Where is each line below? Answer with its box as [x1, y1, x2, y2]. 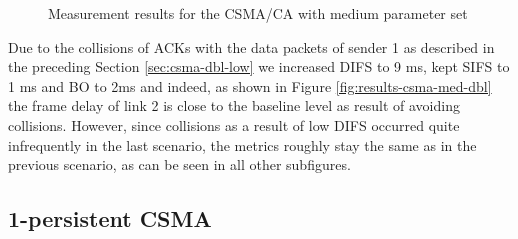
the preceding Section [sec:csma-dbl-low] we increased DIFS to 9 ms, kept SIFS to [8, 56, 510, 77]
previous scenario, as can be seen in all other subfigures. [8, 154, 351, 175]
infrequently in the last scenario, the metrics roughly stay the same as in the [8, 134, 477, 155]
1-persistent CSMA [8, 203, 212, 234]
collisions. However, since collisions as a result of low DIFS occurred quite [8, 114, 460, 135]
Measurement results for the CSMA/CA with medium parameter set [48, 3, 468, 23]
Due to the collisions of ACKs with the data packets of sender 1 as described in [8, 36, 495, 57]
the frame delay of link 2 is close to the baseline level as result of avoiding [8, 95, 460, 116]
